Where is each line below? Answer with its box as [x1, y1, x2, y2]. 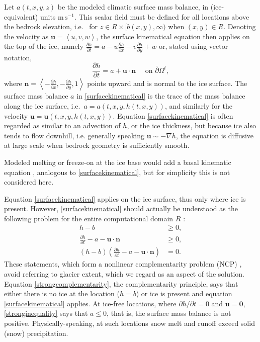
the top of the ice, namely [4, 41, 83, 51]
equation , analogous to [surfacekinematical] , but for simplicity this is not [4, 166, 230, 177]
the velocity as [4, 31, 49, 41]
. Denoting [223, 21, 256, 32]
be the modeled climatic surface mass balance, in [57, 2, 209, 12]
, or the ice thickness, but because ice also [127, 120, 256, 131]
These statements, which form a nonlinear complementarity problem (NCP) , [4, 259, 242, 269]
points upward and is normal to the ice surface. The [87, 78, 247, 89]
